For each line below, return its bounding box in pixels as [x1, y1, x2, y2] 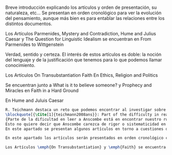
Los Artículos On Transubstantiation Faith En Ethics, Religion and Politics [5, 72, 158, 78]
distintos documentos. [5, 20, 52, 27]
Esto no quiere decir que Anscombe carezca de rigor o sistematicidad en [5, 121, 166, 127]
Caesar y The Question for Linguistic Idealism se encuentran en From [5, 36, 152, 42]
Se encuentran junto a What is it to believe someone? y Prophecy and [5, 82, 152, 88]
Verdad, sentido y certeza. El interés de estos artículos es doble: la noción [5, 51, 162, 57]
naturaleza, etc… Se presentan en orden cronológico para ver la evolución [5, 10, 162, 16]
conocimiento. [5, 62, 36, 68]
